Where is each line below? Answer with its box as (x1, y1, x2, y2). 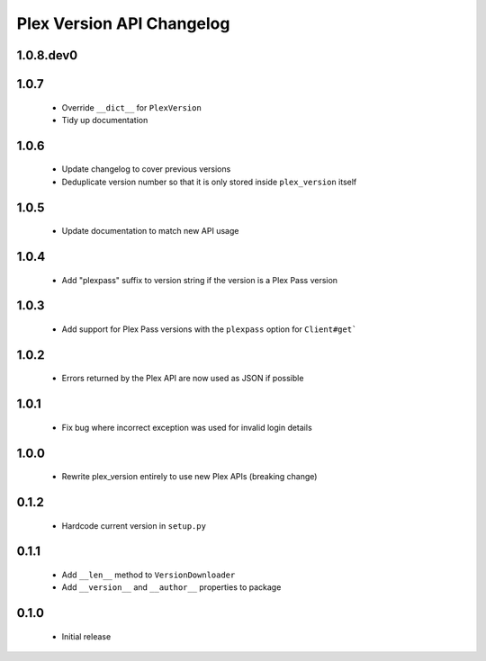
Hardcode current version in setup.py (61, 520, 207, 531)
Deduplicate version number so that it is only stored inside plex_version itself (61, 176, 357, 187)
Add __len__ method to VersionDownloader (61, 569, 236, 580)
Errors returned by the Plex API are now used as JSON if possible (61, 373, 304, 384)
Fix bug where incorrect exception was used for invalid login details (61, 422, 312, 433)
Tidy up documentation (61, 114, 148, 125)
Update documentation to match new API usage (61, 226, 239, 237)
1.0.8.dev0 (16, 48, 78, 63)
